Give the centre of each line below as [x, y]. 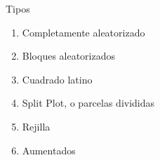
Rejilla [36, 126]
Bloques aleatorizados [69, 56]
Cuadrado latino [57, 79]
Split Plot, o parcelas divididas [88, 103]
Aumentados [49, 150]
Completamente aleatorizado [84, 32]
